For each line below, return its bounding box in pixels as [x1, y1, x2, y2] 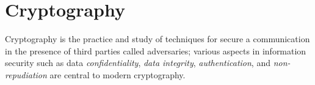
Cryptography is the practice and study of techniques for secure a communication [5, 32, 310, 45]
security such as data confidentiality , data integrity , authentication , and [5, 56, 270, 69]
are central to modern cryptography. [49, 68, 186, 81]
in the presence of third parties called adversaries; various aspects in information [5, 44, 306, 57]
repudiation [5, 68, 47, 81]
